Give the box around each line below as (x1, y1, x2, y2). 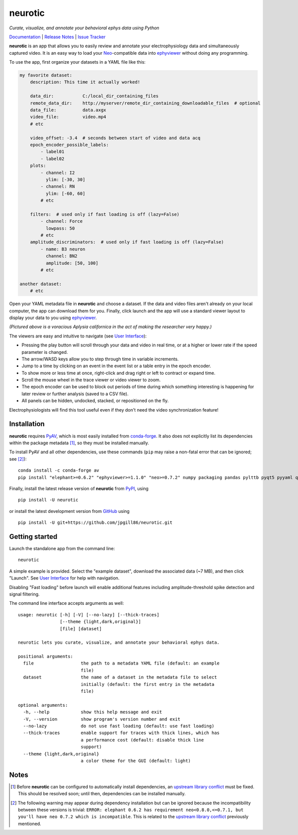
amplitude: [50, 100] (45, 260, 99, 266)
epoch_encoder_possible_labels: (30, 142, 109, 148)
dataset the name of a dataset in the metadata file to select (23, 674, 217, 680)
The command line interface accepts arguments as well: (9, 600, 124, 606)
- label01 (40, 149, 65, 155)
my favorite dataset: (19, 73, 73, 78)
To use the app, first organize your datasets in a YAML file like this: (9, 59, 146, 65)
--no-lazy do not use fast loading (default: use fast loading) (23, 723, 215, 729)
